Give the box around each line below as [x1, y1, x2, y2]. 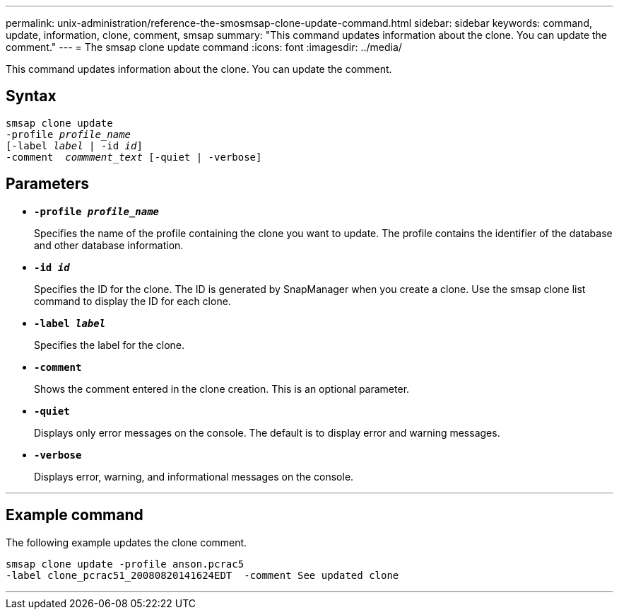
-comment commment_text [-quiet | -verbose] [6, 151, 262, 163]
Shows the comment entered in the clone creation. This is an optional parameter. [34, 382, 410, 395]
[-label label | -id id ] [6, 139, 143, 151]
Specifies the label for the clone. [34, 338, 185, 351]
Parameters [6, 175, 89, 193]
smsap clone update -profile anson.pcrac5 [6, 558, 244, 570]
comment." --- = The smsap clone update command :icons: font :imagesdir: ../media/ [6, 41, 402, 53]
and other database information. [34, 238, 184, 251]
